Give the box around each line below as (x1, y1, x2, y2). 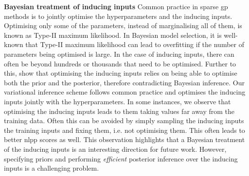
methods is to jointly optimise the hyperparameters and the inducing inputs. (4, 11, 232, 21)
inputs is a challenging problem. (4, 163, 99, 173)
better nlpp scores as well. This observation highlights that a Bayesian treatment (4, 134, 245, 144)
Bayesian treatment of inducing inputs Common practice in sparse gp (4, 1, 228, 11)
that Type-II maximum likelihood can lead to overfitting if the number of (25, 39, 244, 49)
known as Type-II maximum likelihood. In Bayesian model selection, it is (4, 30, 222, 40)
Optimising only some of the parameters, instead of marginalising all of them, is (4, 20, 242, 31)
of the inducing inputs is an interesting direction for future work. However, (4, 144, 227, 154)
